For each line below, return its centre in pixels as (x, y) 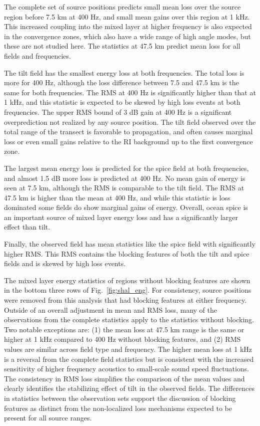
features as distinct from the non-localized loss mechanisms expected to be (118, 408)
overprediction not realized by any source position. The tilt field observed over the (130, 122)
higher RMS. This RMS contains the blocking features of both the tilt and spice (127, 253)
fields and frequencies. (37, 55)
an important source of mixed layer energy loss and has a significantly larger (121, 217)
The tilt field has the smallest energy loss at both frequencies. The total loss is (124, 72)
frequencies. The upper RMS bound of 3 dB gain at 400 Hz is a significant (118, 112)
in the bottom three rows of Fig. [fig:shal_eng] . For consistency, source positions (128, 290)
